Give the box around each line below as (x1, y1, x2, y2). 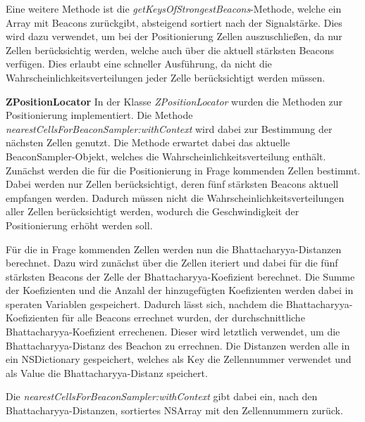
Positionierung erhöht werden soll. (6, 217, 153, 232)
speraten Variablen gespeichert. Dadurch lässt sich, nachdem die (6, 296, 283, 311)
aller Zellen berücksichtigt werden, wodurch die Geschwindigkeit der (6, 204, 299, 219)
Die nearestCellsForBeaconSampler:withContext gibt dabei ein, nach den (6, 389, 318, 404)
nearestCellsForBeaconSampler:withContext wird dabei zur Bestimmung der (6, 121, 333, 136)
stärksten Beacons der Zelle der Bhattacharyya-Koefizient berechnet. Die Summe (6, 269, 355, 283)
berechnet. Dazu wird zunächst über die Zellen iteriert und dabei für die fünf (6, 255, 338, 270)
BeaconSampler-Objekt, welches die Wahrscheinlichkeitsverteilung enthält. (6, 148, 326, 163)
